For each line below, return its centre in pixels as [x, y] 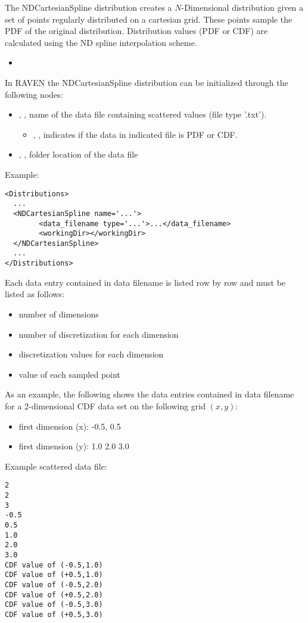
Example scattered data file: [56, 466]
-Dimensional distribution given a [242, 7]
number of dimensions [59, 314]
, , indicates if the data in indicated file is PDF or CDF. [135, 134]
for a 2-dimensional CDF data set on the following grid [105, 405]
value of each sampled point [69, 374]
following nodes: [34, 94]
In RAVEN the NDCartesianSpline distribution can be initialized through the [147, 82]
